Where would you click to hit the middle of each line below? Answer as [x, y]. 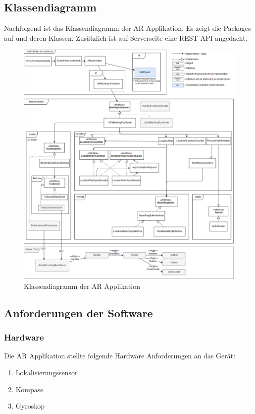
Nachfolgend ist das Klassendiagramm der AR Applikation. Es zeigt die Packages [127, 28]
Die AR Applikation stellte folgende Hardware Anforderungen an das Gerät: [120, 356]
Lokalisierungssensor [47, 373]
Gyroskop [30, 406]
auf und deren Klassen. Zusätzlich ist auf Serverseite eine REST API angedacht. [126, 37]
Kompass [29, 389]
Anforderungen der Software [78, 312]
